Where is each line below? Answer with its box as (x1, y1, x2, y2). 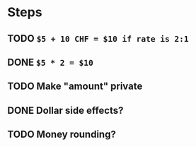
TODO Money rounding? (7, 129, 117, 141)
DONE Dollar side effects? (7, 104, 124, 117)
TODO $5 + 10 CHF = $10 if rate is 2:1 (7, 33, 189, 45)
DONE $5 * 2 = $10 (7, 56, 94, 68)
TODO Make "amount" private (7, 81, 143, 93)
